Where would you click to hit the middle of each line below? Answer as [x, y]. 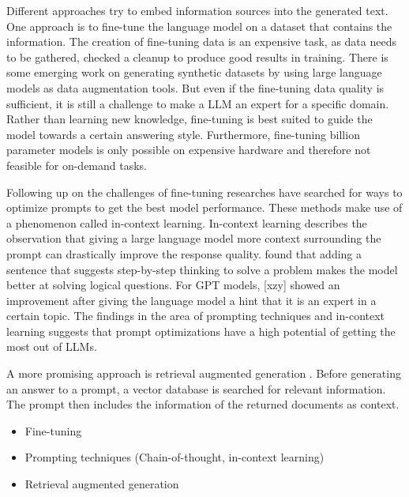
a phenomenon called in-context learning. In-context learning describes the [187, 222]
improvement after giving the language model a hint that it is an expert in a [191, 300]
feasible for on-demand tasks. [77, 165]
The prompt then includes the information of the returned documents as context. [203, 404]
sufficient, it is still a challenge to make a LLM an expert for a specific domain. [198, 103]
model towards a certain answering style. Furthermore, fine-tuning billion [183, 134]
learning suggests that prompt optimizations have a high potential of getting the [201, 331]
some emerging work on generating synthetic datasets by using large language [194, 72]
